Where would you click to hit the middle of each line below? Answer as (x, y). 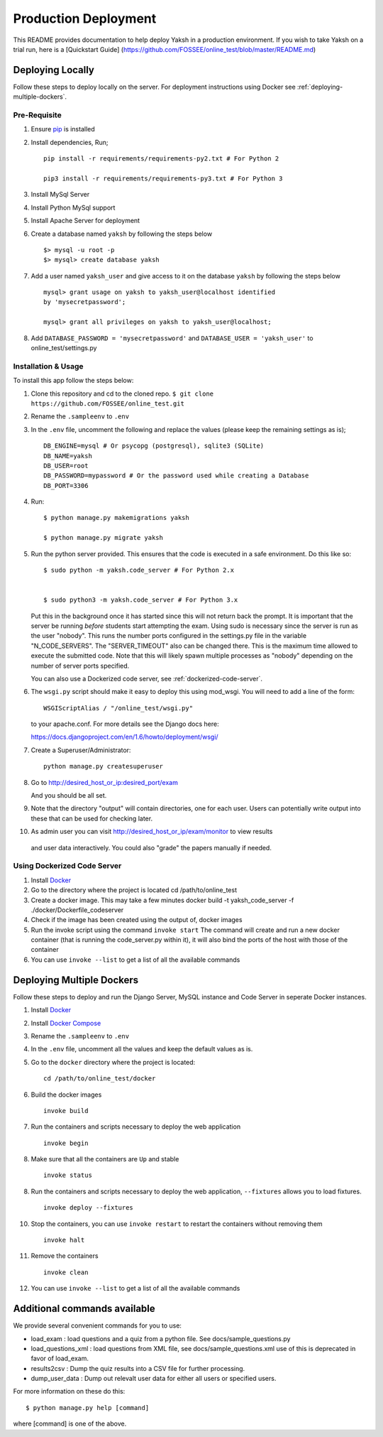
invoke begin (66, 1143)
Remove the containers (65, 1256)
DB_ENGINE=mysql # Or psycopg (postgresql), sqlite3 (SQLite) (154, 446)
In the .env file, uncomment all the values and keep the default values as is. (142, 1049)
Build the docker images (66, 1095)
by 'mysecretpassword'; (85, 302)
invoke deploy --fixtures (89, 1208)
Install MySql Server (60, 195)
